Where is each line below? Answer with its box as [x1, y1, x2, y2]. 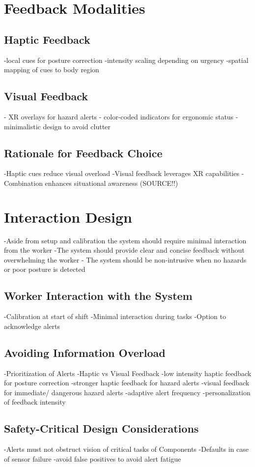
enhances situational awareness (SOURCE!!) [45, 177, 178, 188]
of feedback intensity [4, 397, 66, 407]
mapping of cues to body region [4, 64, 99, 75]
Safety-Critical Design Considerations [4, 421, 199, 436]
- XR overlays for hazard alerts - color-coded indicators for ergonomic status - [4, 111, 238, 121]
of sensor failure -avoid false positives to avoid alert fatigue [4, 453, 181, 464]
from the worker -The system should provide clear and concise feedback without [4, 245, 245, 255]
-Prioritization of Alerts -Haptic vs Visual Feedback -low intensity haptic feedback [4, 368, 252, 378]
